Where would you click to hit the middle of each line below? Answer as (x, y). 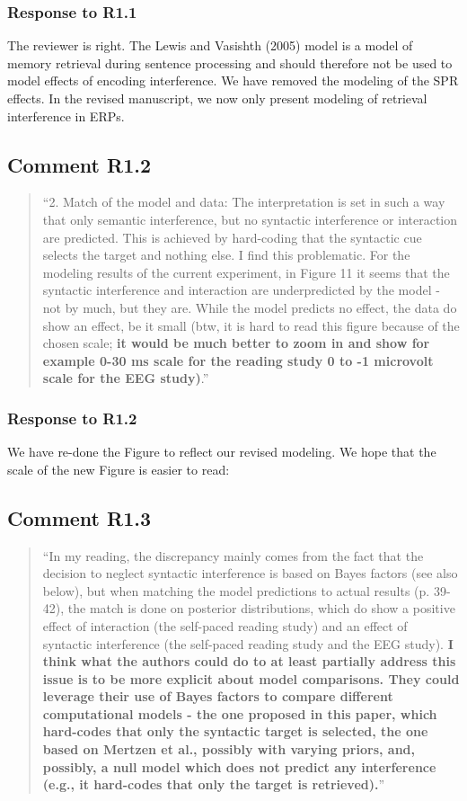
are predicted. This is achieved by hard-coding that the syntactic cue (232, 237)
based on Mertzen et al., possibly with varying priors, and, (229, 749)
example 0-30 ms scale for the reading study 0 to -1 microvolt (238, 360)
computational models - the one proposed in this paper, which (240, 713)
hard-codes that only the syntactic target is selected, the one (235, 731)
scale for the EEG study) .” (126, 378)
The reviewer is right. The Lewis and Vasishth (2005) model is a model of (210, 45)
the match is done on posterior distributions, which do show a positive (261, 608)
